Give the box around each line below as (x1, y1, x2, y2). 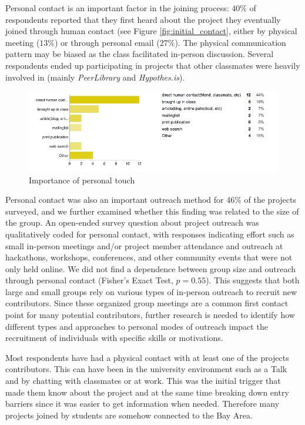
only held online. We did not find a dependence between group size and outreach (5, 262, 296, 275)
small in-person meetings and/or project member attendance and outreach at (5, 239, 283, 252)
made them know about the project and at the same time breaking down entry (5, 386, 289, 398)
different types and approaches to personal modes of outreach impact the (5, 320, 268, 332)
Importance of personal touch (29, 173, 135, 186)
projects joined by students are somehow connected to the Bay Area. (5, 409, 253, 421)
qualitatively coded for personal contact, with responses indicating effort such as (5, 227, 294, 240)
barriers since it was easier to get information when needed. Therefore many (5, 397, 280, 410)
